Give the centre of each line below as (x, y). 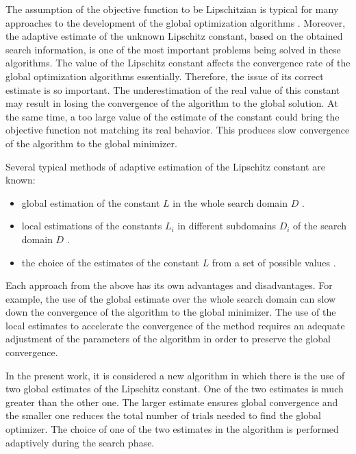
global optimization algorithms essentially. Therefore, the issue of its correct (165, 76)
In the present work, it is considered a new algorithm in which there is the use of (175, 375)
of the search (320, 226)
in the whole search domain (230, 202)
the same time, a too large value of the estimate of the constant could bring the (173, 116)
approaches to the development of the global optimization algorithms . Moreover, (176, 22)
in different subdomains (227, 226)
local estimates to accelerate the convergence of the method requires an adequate (175, 325)
